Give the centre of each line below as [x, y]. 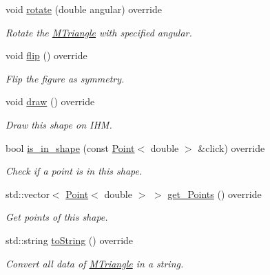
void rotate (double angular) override [84, 9]
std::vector [28, 194]
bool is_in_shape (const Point [70, 147]
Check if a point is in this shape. [74, 171]
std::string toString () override [70, 240]
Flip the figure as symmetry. [65, 78]
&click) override [231, 147]
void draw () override [50, 101]
